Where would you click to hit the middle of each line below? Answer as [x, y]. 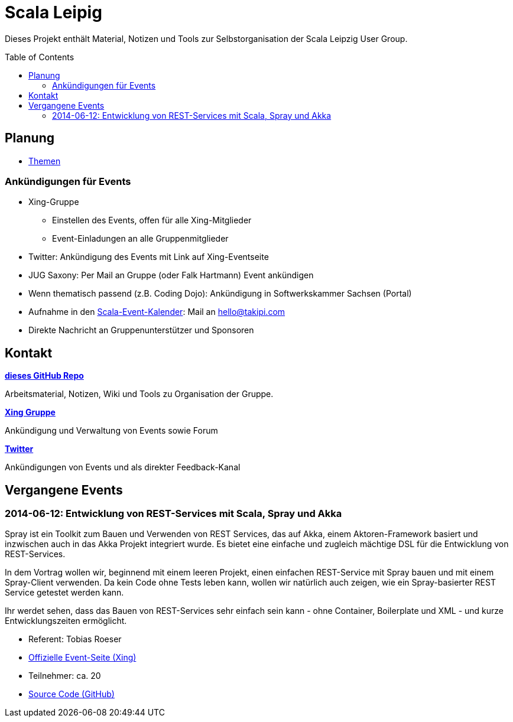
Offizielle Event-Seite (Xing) [82, 658]
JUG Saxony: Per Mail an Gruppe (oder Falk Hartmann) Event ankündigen [171, 275]
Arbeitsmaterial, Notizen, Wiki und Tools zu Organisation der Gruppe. [139, 394]
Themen [45, 161]
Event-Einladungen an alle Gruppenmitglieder [140, 239]
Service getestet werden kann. [64, 593]
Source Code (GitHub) [72, 694]
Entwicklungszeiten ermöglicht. [66, 621]
